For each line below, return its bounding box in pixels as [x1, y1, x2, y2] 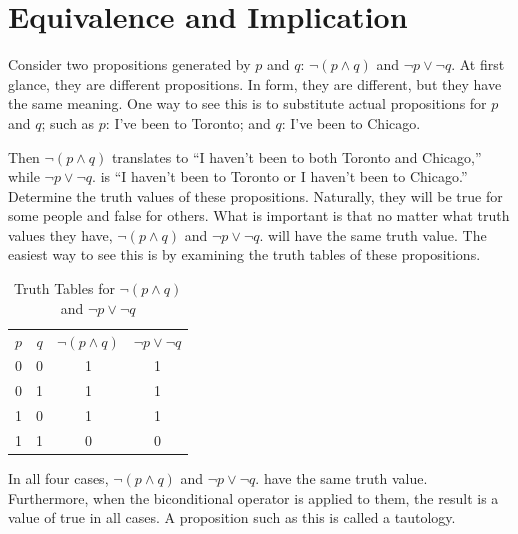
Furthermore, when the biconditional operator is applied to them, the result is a [8, 487, 499, 508]
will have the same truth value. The [268, 224, 487, 245]
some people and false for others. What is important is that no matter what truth [8, 205, 510, 226]
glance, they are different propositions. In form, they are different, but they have [8, 73, 502, 94]
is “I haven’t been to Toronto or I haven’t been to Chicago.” [100, 166, 468, 187]
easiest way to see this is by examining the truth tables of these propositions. [8, 244, 481, 265]
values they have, [8, 224, 113, 245]
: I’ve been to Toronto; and [105, 112, 271, 133]
